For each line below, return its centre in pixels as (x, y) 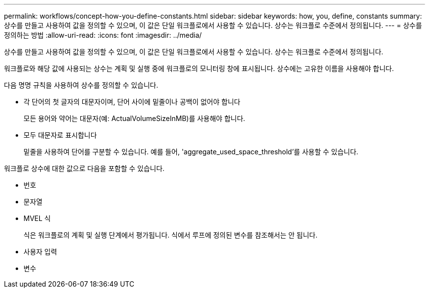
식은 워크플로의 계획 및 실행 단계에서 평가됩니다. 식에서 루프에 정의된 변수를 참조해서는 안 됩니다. (171, 235)
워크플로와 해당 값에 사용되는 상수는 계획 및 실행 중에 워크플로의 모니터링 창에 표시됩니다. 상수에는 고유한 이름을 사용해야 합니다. (199, 68)
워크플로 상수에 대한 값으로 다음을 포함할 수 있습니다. (84, 168)
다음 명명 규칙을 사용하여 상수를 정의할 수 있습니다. (81, 85)
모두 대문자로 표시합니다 (60, 135)
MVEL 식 (37, 218)
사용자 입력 (40, 252)
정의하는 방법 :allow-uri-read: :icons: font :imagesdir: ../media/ (103, 35)
